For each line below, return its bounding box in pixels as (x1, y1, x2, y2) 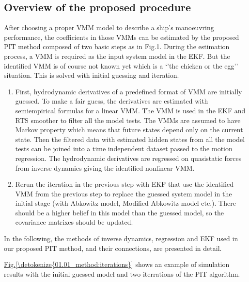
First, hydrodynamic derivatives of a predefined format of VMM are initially (15, 86, 242, 96)
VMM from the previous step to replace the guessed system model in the (15, 188, 232, 198)
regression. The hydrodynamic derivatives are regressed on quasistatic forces (15, 153, 242, 163)
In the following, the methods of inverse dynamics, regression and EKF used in (4, 233, 238, 244)
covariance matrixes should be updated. (15, 217, 133, 227)
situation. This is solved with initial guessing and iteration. (4, 70, 179, 80)
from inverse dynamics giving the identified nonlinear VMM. (15, 162, 195, 173)
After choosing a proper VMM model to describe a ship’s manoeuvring (4, 22, 214, 33)
